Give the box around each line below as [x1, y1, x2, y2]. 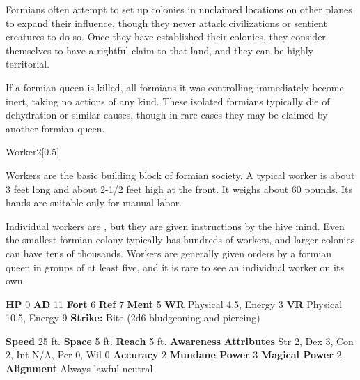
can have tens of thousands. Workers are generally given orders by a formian [6, 245, 332, 260]
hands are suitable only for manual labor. [6, 195, 182, 210]
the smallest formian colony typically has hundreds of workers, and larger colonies [6, 232, 355, 247]
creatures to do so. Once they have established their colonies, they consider [6, 29, 326, 44]
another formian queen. [6, 121, 105, 135]
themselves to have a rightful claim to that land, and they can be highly [6, 43, 313, 57]
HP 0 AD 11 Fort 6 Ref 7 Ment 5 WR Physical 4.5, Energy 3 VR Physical [6, 296, 343, 311]
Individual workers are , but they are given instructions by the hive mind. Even [6, 218, 345, 233]
